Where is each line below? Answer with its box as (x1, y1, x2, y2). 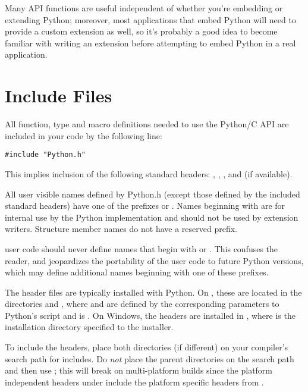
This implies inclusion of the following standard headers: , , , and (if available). (5, 167, 293, 180)
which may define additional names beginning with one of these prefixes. (5, 266, 269, 278)
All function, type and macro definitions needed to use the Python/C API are (5, 118, 289, 130)
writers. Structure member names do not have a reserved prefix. (5, 222, 237, 235)
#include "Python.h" (5, 150, 86, 159)
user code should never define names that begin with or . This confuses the (5, 242, 278, 255)
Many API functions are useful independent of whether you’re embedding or (5, 2, 283, 14)
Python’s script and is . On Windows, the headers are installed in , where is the (5, 309, 296, 321)
